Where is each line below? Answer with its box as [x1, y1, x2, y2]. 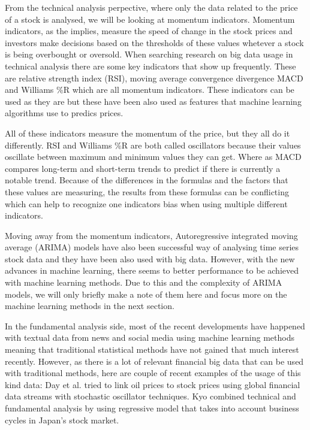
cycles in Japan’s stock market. [5, 413, 119, 426]
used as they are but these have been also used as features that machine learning [5, 95, 302, 107]
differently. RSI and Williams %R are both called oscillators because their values [5, 138, 301, 151]
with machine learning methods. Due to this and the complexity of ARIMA [5, 276, 282, 289]
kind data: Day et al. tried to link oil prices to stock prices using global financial [5, 378, 300, 390]
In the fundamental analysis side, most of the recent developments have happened [5, 319, 305, 332]
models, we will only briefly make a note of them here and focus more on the [5, 287, 287, 300]
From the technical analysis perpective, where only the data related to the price [5, 1, 298, 13]
